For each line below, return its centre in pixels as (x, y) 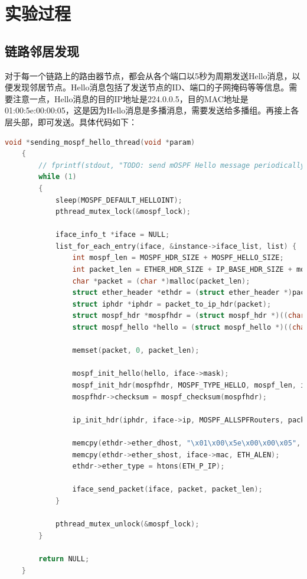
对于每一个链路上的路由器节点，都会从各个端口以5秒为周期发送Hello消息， (148, 75)
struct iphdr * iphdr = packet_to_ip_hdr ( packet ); (172, 304)
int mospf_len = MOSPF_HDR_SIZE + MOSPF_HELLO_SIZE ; (178, 258)
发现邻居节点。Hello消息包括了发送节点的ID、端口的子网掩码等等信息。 (151, 87)
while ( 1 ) (58, 177)
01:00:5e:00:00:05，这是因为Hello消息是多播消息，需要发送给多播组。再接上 (148, 110)
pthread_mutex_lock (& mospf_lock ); (123, 212)
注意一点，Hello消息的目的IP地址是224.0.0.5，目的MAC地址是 (130, 98)
